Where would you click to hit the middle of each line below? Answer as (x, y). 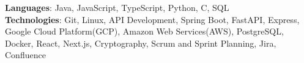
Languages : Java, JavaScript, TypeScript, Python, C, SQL (117, 7)
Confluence (25, 55)
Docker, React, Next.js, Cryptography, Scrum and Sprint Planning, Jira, (141, 43)
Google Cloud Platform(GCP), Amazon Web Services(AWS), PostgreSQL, (144, 31)
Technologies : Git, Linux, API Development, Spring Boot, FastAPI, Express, (152, 19)
